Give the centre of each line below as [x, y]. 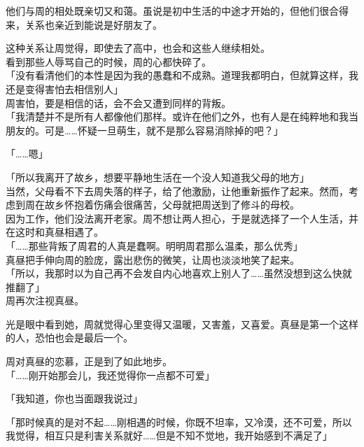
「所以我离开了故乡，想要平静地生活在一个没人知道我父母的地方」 [157, 177]
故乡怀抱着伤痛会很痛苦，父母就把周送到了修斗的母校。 [172, 205]
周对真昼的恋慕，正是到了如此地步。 [89, 361]
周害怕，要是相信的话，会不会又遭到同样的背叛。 [118, 102]
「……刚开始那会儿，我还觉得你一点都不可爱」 [110, 375]
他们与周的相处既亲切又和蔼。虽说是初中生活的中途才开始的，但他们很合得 [177, 10]
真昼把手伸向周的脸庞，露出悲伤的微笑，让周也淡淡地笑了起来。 [153, 259]
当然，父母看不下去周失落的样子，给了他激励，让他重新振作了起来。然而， [177, 191]
